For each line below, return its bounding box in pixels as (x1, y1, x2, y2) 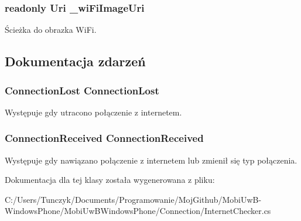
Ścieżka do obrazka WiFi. (5, 23, 97, 36)
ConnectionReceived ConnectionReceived (5, 131, 204, 145)
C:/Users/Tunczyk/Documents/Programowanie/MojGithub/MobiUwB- (5, 193, 262, 205)
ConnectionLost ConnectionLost (5, 83, 159, 97)
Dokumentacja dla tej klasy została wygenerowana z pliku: (5, 174, 215, 186)
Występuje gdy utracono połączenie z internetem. (5, 106, 182, 118)
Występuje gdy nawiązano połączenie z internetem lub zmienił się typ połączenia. (5, 154, 297, 166)
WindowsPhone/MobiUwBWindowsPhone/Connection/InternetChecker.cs (5, 205, 271, 217)
